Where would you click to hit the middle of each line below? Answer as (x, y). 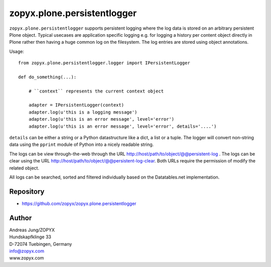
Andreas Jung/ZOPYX (32, 230)
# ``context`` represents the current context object (96, 91)
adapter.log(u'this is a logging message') (83, 112)
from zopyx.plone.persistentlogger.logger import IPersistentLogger (104, 63)
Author (21, 218)
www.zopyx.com (27, 258)
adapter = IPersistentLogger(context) (76, 105)
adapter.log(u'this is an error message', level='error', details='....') (122, 126)
